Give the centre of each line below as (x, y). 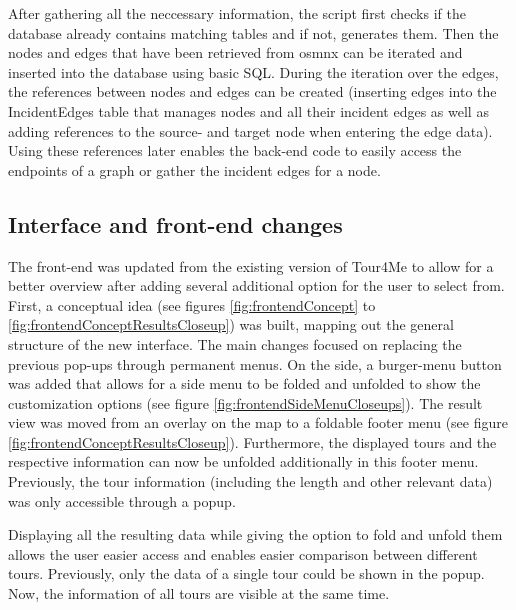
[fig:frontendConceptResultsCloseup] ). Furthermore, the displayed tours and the (252, 441)
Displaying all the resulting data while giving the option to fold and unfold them (255, 534)
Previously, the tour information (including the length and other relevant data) (250, 481)
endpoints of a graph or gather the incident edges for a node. (194, 169)
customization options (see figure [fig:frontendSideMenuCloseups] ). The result (245, 402)
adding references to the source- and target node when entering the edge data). (250, 130)
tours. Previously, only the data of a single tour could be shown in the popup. (246, 573)
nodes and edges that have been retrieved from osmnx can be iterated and (235, 52)
